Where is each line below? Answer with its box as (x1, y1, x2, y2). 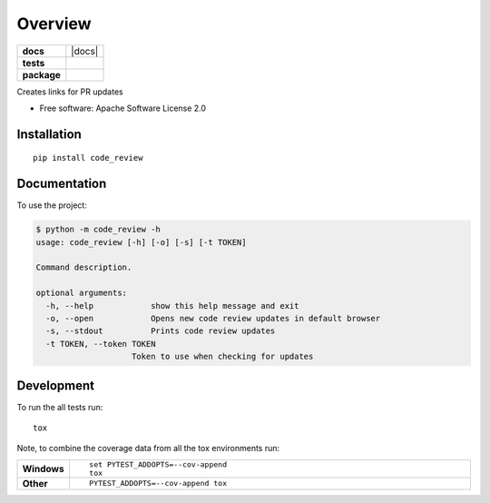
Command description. (35, 262, 132, 272)
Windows (22, 462, 64, 475)
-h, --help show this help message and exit (45, 301, 299, 311)
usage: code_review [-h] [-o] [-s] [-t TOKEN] (35, 237, 247, 247)
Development (16, 378, 95, 393)
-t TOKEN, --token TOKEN (45, 339, 156, 349)
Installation (16, 126, 82, 142)
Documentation (16, 176, 107, 192)
